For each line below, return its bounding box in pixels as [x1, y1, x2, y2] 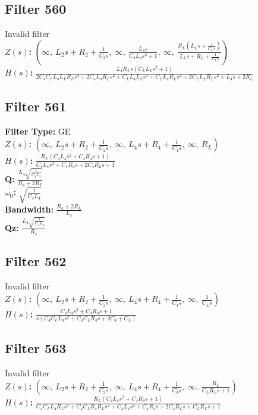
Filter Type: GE [5, 124, 71, 137]
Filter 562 [5, 252, 67, 270]
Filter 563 [5, 339, 67, 357]
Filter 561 [5, 97, 67, 116]
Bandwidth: [5, 202, 54, 215]
